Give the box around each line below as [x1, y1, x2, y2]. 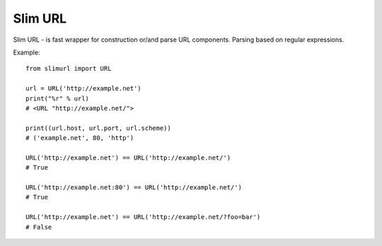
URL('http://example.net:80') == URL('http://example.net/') [25, 184, 242, 192]
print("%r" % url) [25, 94, 90, 102]
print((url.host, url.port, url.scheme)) [25, 124, 171, 132]
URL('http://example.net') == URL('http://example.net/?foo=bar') [25, 213, 261, 221]
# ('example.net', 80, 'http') [25, 134, 134, 142]
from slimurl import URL [25, 64, 112, 73]
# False [25, 223, 52, 231]
